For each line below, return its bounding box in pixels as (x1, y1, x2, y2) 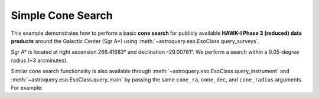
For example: (11, 84, 43, 91)
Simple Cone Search (11, 9, 113, 22)
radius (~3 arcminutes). (11, 57, 68, 64)
